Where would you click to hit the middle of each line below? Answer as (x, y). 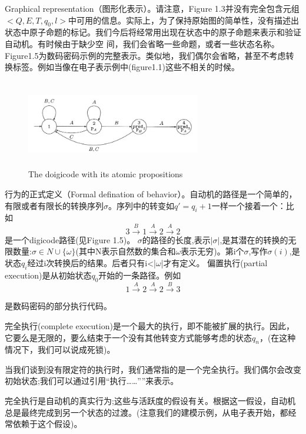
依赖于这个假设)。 (47, 424)
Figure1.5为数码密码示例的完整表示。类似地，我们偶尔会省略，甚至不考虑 (145, 55)
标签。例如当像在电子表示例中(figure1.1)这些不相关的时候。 (126, 67)
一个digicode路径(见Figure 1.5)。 (74, 239)
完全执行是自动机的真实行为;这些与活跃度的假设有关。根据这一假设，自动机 (150, 401)
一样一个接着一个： (249, 205)
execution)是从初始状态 (48, 275)
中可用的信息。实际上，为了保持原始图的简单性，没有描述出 (183, 20)
